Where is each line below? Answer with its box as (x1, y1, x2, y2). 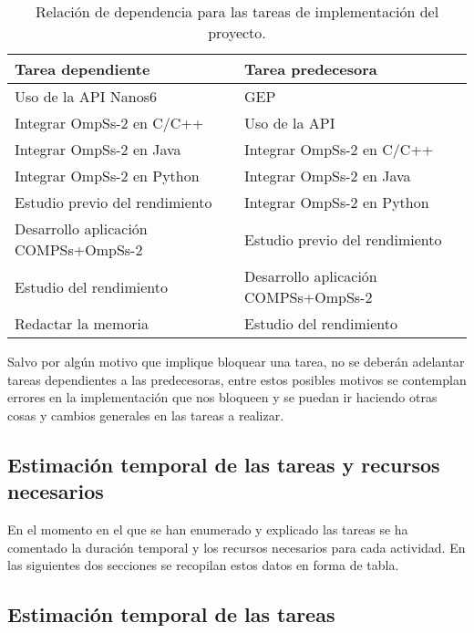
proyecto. (208, 22, 266, 43)
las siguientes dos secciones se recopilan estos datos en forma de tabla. (7, 555, 399, 575)
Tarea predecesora (244, 58, 377, 79)
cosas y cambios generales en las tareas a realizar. (7, 405, 284, 424)
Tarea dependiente (15, 58, 150, 79)
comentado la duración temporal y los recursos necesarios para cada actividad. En (7, 537, 466, 556)
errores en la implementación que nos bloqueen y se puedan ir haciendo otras (7, 388, 438, 407)
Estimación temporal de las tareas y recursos (7, 450, 440, 478)
